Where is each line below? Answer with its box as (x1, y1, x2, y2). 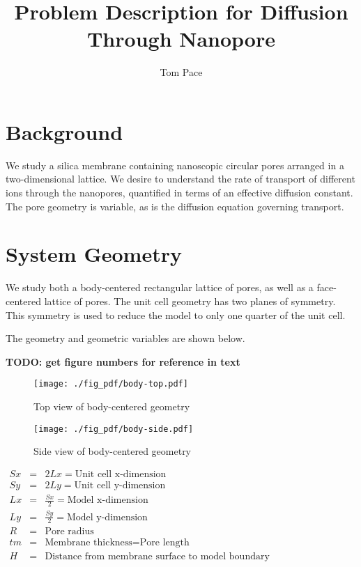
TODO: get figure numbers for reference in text (6, 354, 240, 368)
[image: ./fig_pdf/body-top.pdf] (33, 379, 188, 389)
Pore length (139, 538, 190, 548)
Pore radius (45, 527, 94, 537)
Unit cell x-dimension (75, 469, 167, 479)
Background (6, 117, 123, 146)
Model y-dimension (66, 512, 148, 522)
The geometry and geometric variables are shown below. (6, 331, 245, 345)
